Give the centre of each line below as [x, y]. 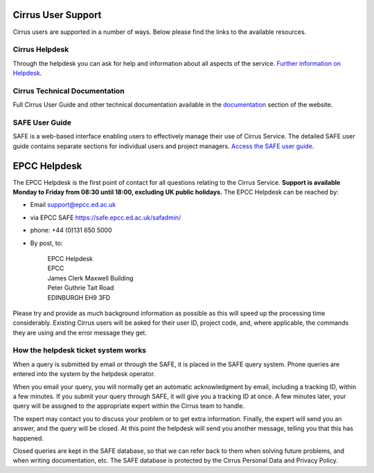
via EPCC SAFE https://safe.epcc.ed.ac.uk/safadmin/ [106, 217]
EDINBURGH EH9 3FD [79, 297]
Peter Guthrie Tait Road [81, 288]
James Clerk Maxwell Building [90, 278]
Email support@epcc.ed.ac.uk [73, 205]
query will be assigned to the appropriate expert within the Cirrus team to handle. [129, 406]
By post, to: [46, 243]
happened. [28, 438]
